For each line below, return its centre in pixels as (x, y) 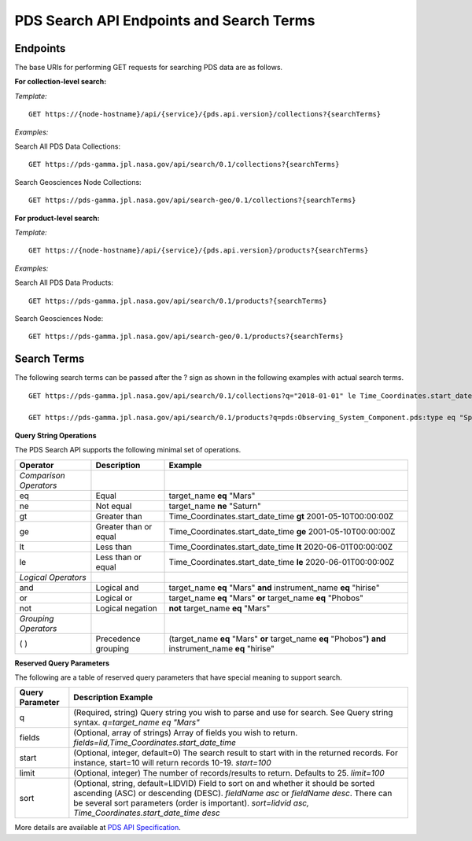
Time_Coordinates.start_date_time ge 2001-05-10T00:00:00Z (282, 531)
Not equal (114, 506)
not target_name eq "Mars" (219, 608)
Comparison (42, 475)
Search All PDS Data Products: (64, 282)
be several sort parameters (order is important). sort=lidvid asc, (192, 803)
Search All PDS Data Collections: (68, 146)
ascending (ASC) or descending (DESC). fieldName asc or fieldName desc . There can (233, 793)
